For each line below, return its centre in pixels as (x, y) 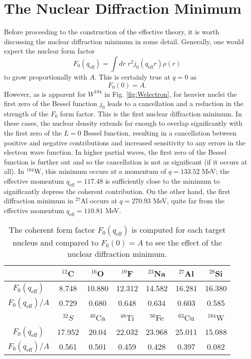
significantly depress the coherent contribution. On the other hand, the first (117, 191)
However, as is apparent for (45, 94)
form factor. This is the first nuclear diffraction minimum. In (151, 113)
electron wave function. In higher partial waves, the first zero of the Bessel (115, 152)
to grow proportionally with (46, 76)
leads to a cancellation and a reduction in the (175, 103)
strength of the (26, 113)
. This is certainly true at (132, 76)
